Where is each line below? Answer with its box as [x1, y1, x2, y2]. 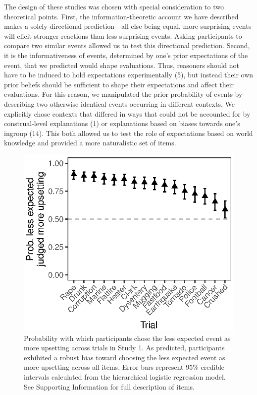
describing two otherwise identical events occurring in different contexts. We [4, 98, 235, 109]
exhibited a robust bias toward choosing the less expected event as [24, 352, 225, 362]
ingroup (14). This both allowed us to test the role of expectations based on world [4, 128, 253, 138]
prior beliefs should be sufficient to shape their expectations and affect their [4, 79, 234, 89]
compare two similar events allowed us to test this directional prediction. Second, [4, 40, 250, 51]
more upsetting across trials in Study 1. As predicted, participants [24, 342, 225, 353]
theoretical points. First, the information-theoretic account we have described [4, 11, 239, 21]
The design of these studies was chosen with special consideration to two [4, 1, 224, 11]
